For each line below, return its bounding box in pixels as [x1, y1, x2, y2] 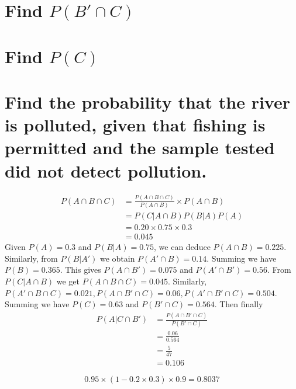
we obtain [99, 252, 135, 264]
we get [56, 275, 80, 287]
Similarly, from [5, 252, 58, 264]
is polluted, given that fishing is [5, 113, 266, 137]
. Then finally [214, 298, 263, 310]
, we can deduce [154, 241, 211, 253]
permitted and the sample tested [5, 136, 275, 159]
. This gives [60, 263, 101, 276]
